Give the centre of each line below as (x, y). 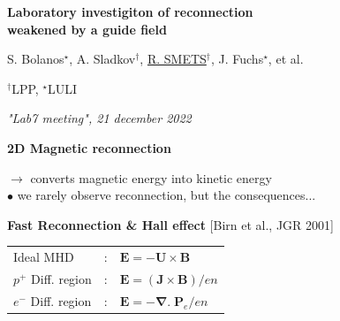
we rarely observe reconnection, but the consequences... (166, 195)
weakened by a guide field (87, 29)
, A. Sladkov (102, 59)
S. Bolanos (36, 59)
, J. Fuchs (237, 59)
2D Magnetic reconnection (89, 147)
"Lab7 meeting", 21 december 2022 (99, 118)
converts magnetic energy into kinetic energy (151, 177)
